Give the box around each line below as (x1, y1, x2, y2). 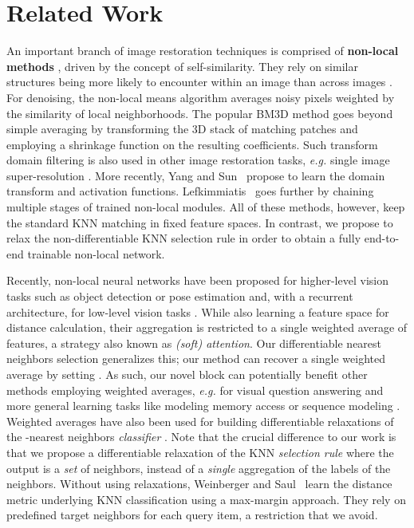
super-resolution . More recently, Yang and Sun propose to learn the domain (6, 167, 385, 183)
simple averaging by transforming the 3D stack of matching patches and (6, 120, 358, 137)
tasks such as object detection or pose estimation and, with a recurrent (6, 288, 353, 305)
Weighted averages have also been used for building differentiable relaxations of (6, 412, 394, 429)
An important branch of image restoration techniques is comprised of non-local (6, 42, 399, 59)
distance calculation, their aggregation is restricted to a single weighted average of (6, 319, 408, 336)
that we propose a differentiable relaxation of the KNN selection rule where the (6, 443, 394, 460)
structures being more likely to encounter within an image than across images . (6, 73, 392, 90)
